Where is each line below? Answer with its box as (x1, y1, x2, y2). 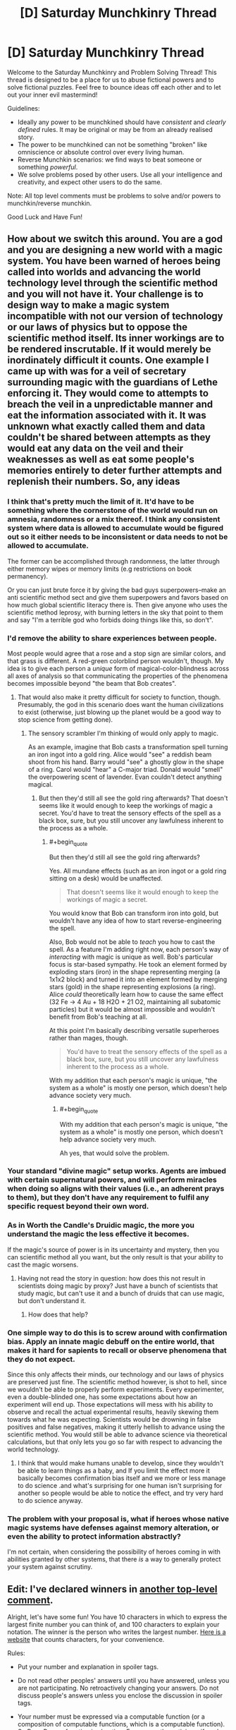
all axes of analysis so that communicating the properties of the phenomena (7, 672, 228, 680)
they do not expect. (7, 1354, 75, 1364)
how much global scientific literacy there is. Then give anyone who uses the (7, 600, 228, 609)
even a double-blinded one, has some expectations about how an (7, 1393, 198, 1401)
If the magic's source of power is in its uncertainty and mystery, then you (7, 1245, 220, 1254)
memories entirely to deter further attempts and (7, 464, 223, 477)
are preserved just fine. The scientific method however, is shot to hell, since (7, 1378, 228, 1386)
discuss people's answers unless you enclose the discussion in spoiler (17, 1691, 223, 1700)
